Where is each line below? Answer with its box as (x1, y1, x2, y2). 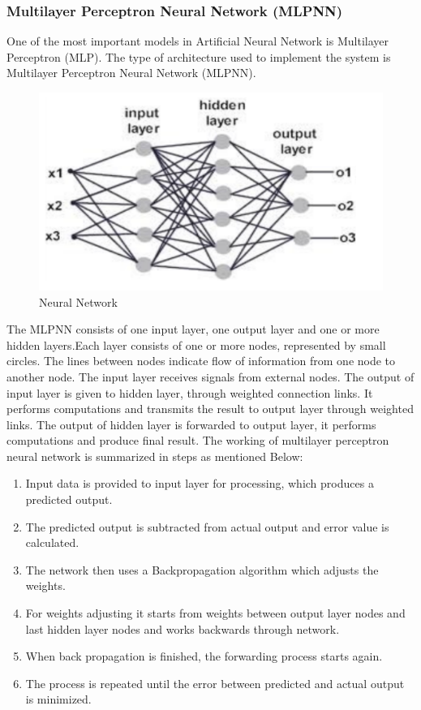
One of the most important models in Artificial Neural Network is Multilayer (6, 32, 389, 49)
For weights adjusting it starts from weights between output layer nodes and (25, 605, 406, 622)
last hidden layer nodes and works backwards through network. (25, 620, 340, 637)
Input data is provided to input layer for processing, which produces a (25, 475, 374, 492)
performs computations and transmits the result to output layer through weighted (6, 400, 414, 417)
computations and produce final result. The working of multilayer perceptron (6, 432, 389, 449)
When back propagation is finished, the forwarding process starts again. (25, 648, 383, 665)
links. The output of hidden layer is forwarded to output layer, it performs (6, 415, 376, 432)
